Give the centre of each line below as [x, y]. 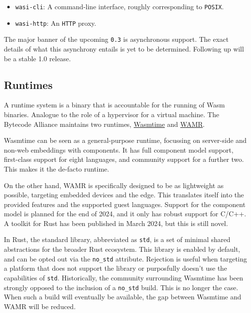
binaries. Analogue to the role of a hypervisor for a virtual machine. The [112, 114]
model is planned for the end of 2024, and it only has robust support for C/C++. [125, 214]
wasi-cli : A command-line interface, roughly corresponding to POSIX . [119, 6]
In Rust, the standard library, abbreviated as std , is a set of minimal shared [117, 239]
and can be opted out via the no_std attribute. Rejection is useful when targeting [125, 258]
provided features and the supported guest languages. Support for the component [125, 204]
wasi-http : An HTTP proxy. [56, 23]
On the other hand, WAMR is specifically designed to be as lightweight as [114, 185]
